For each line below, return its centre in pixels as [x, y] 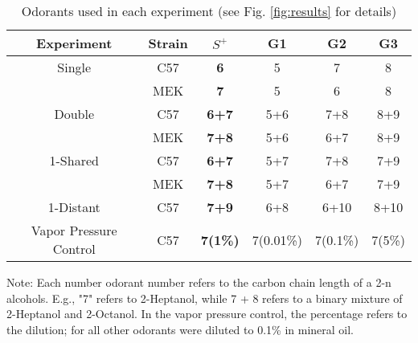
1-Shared [74, 160]
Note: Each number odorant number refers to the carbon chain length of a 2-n [199, 282]
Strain [168, 43]
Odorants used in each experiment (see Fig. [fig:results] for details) [209, 11]
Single [74, 67]
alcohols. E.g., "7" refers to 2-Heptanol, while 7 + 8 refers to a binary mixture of [205, 298]
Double [74, 114]
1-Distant [74, 207]
